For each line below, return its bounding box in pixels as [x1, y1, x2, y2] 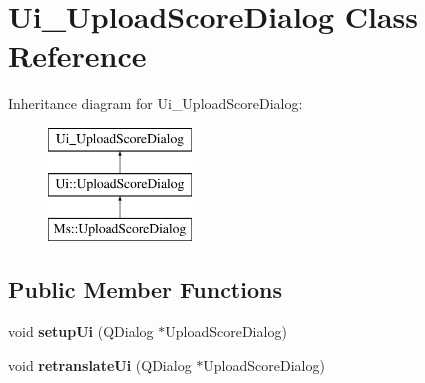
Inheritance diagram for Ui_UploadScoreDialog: [8, 93, 303, 114]
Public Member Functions [8, 274, 282, 305]
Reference [8, 35, 147, 76]
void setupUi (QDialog [8, 321, 154, 342]
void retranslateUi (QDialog [8, 354, 192, 375]
